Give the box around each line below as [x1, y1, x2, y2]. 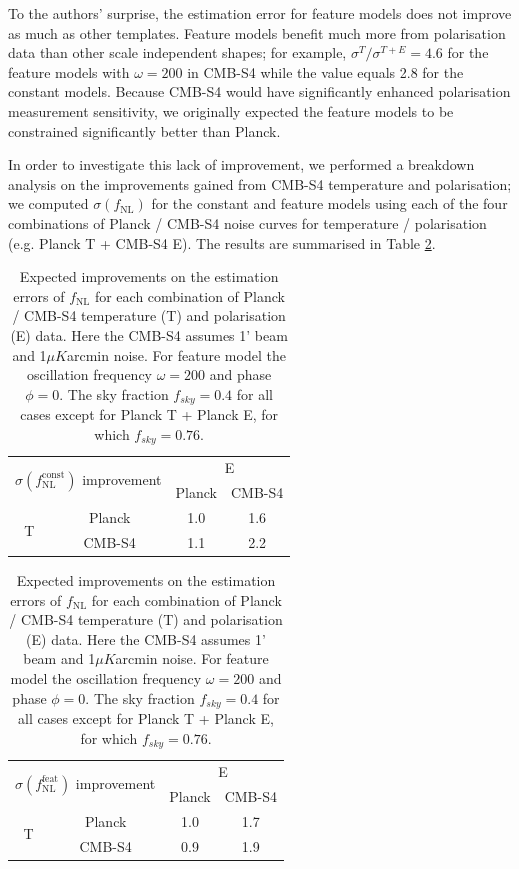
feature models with [8, 61, 130, 82]
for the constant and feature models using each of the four [151, 193, 508, 214]
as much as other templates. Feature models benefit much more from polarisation [8, 22, 506, 43]
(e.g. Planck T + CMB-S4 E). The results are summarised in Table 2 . [8, 232, 436, 253]
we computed [8, 193, 89, 214]
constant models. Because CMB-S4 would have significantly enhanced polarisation [8, 81, 511, 102]
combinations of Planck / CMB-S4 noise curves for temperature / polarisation [8, 212, 487, 233]
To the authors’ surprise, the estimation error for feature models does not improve [8, 3, 512, 23]
